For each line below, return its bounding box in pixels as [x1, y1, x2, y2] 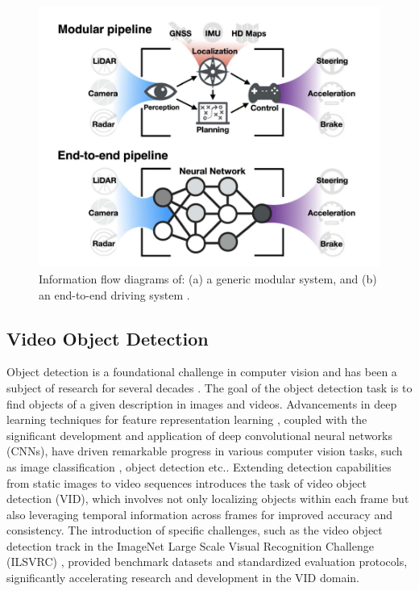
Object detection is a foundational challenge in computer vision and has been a [6, 363, 397, 380]
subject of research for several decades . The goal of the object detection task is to [6, 379, 413, 396]
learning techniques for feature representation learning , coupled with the [6, 411, 367, 428]
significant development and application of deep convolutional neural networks [6, 426, 392, 443]
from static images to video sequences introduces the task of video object [6, 474, 367, 491]
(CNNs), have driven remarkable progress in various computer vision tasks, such [6, 442, 403, 459]
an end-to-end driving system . [39, 286, 190, 303]
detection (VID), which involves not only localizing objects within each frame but [6, 490, 409, 507]
